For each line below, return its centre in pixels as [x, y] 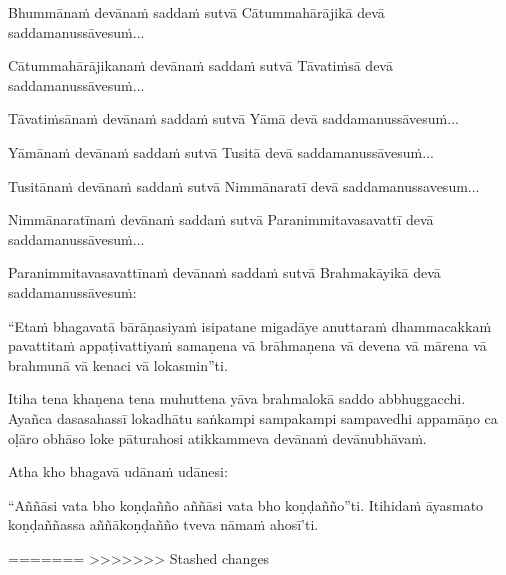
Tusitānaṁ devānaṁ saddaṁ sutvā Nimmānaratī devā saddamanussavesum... [244, 185]
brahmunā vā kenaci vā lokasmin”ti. [118, 364]
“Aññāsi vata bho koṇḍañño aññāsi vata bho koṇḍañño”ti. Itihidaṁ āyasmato [246, 504]
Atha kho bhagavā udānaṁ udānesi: [118, 471]
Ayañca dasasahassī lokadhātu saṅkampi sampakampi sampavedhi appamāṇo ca [253, 417]
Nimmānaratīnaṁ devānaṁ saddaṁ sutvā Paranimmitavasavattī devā [221, 219]
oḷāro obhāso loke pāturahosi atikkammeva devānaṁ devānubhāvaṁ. [217, 437]
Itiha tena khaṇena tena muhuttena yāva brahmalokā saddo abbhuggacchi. [237, 398]
